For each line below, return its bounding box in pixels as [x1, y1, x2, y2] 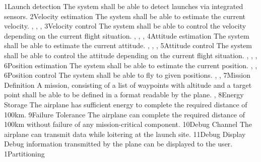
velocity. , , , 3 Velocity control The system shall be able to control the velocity [4, 21, 246, 31]
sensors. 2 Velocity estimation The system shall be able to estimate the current [4, 11, 246, 21]
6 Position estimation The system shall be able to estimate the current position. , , [4, 60, 257, 70]
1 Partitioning [4, 148, 45, 158]
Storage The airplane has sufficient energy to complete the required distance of [4, 99, 247, 109]
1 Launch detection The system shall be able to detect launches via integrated [4, 1, 243, 11]
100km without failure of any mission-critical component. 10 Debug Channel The [4, 119, 252, 129]
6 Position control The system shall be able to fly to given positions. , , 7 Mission [4, 70, 250, 80]
